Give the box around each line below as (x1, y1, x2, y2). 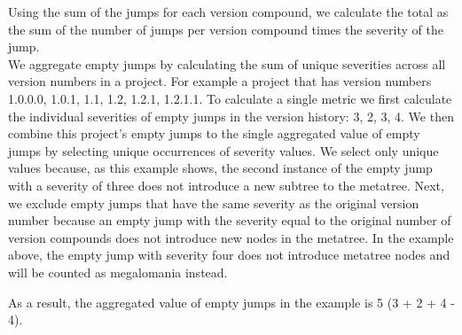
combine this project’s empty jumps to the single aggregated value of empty (8, 124, 420, 143)
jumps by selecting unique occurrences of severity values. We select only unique (8, 141, 439, 160)
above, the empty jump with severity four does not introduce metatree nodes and (8, 245, 450, 264)
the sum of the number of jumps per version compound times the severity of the (8, 19, 443, 38)
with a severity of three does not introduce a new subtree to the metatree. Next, (8, 175, 444, 194)
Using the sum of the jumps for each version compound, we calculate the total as (8, 3, 449, 20)
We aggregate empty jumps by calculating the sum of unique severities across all (8, 54, 446, 73)
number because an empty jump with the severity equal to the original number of (8, 211, 451, 230)
